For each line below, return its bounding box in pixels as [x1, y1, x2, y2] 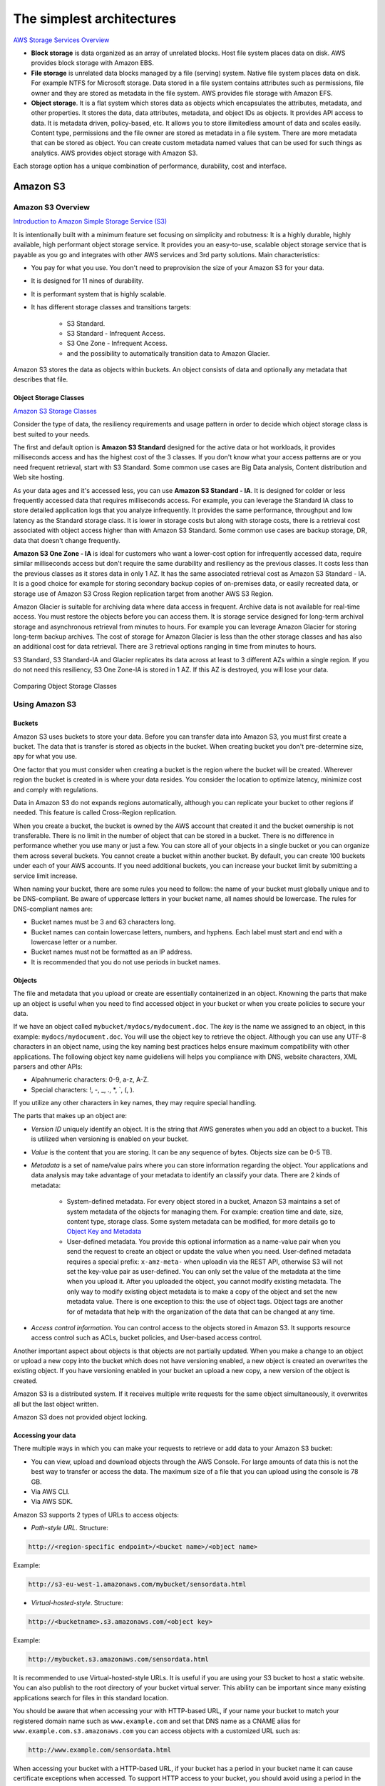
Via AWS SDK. [31, 1497, 73, 1506]
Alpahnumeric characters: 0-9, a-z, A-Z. [31, 1075, 150, 1084]
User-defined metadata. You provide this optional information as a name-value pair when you [66, 1237, 342, 1246]
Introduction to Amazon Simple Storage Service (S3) [13, 217, 168, 226]
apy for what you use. [13, 752, 78, 761]
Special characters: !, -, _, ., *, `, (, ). [31, 1085, 135, 1094]
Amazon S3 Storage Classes [13, 406, 97, 415]
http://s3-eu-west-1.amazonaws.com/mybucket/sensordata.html [28, 1580, 247, 1589]
